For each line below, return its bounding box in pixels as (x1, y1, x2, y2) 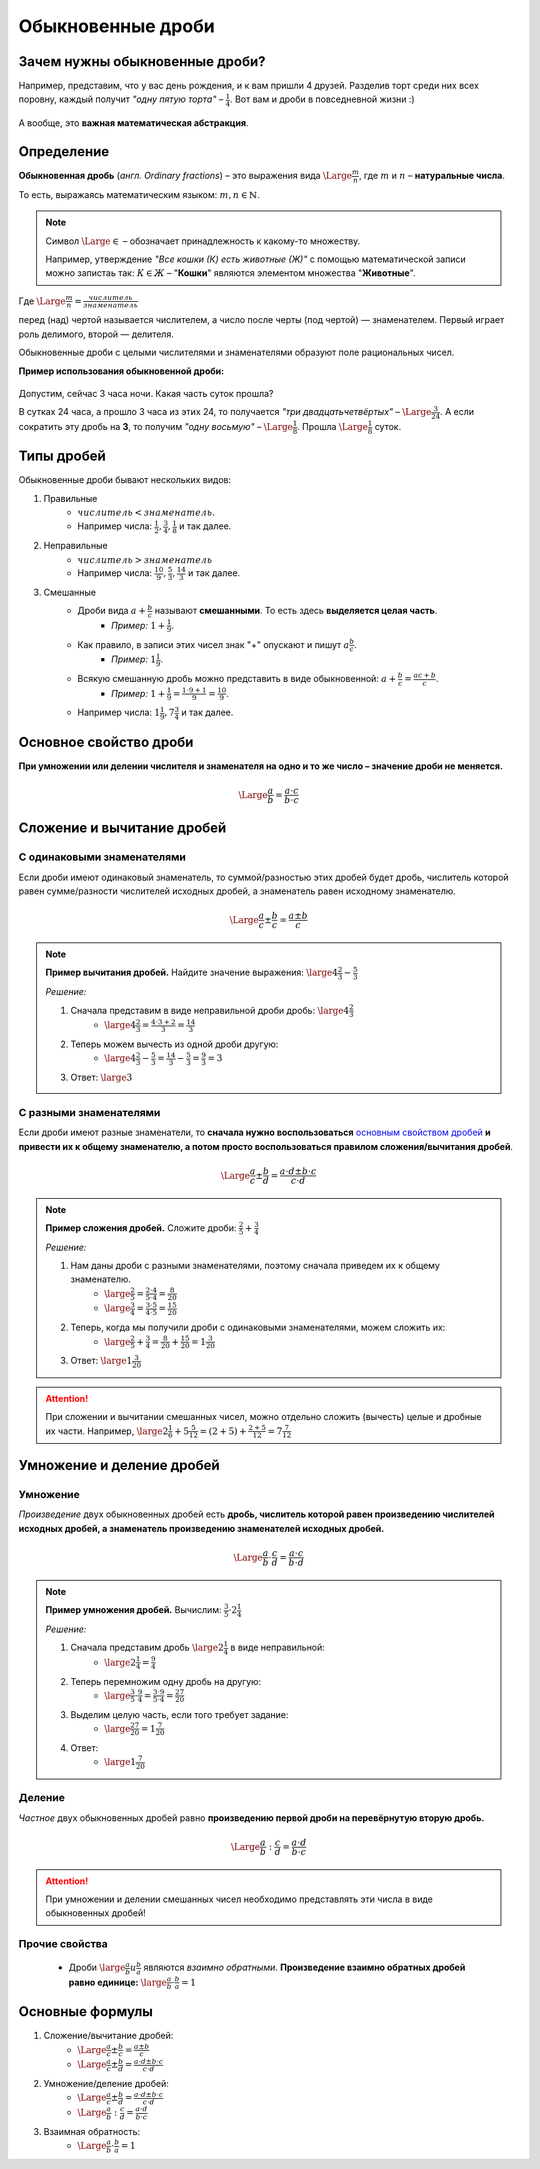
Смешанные (43, 586, 97, 598)
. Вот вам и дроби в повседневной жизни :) (230, 93, 415, 105)
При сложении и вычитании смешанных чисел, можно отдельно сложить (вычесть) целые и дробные (45, 1411, 482, 1423)
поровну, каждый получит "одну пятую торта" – (18, 93, 224, 105)
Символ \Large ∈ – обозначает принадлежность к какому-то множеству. (45, 235, 361, 247)
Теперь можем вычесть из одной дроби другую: (70, 1038, 279, 1050)
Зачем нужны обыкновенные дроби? (18, 53, 266, 70)
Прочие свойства (18, 1937, 109, 1951)
